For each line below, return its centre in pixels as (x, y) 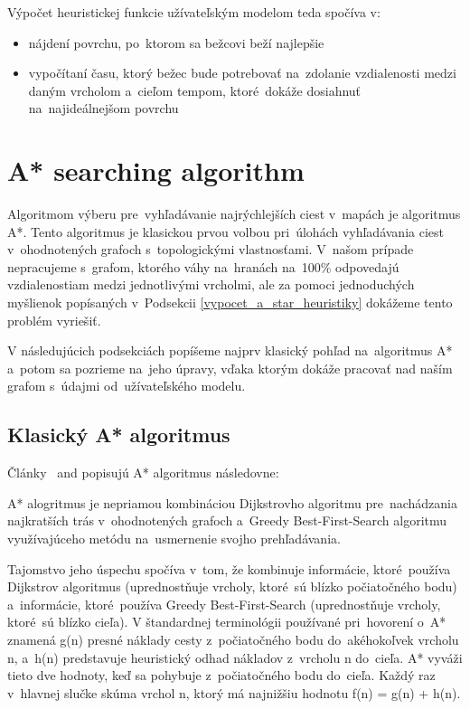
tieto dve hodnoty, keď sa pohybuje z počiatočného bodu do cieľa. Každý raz (221, 675)
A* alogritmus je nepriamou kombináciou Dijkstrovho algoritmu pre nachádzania (232, 502)
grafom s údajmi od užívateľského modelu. (127, 386)
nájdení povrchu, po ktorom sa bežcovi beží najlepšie (176, 42)
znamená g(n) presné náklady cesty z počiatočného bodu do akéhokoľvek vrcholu (233, 639)
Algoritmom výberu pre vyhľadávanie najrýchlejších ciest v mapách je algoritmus (234, 214)
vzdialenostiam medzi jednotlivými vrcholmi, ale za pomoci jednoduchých (211, 284)
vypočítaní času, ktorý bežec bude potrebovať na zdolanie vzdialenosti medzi (242, 73)
